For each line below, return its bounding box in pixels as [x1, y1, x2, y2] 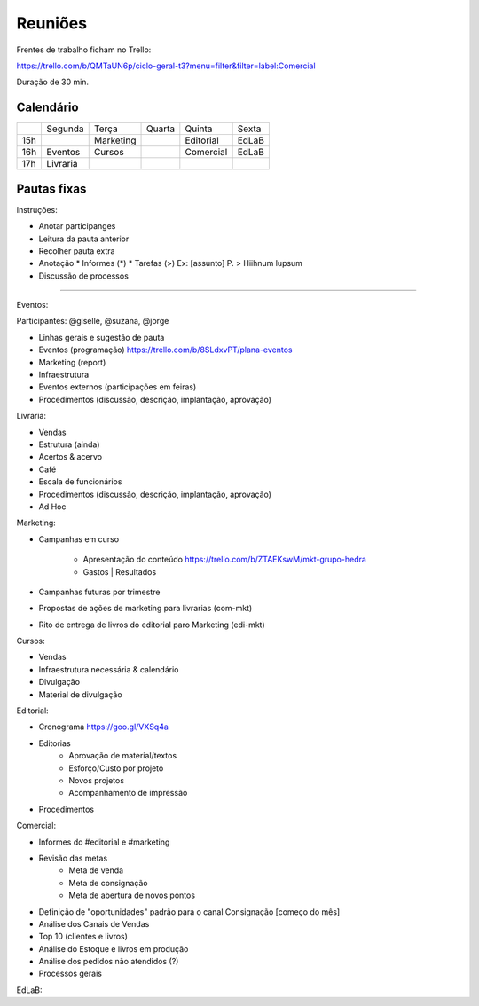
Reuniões [16, 13, 88, 33]
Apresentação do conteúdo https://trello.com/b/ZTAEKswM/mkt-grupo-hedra [82, 554, 367, 565]
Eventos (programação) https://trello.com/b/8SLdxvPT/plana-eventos [38, 344, 293, 355]
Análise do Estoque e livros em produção [38, 943, 189, 954]
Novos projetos [68, 774, 124, 785]
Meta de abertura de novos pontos [68, 890, 195, 900]
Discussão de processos [38, 271, 129, 281]
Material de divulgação [38, 688, 123, 700]
